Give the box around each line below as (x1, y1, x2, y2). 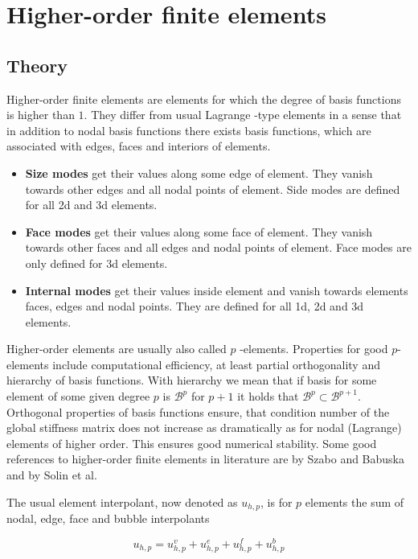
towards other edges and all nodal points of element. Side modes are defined (25, 180, 400, 197)
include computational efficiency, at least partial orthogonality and (52, 356, 380, 372)
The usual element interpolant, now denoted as (6, 493, 238, 510)
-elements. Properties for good (240, 340, 388, 357)
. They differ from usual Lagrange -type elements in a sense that (84, 106, 402, 123)
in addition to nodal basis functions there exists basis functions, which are (6, 121, 371, 138)
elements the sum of (305, 493, 404, 510)
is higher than (6, 106, 75, 123)
